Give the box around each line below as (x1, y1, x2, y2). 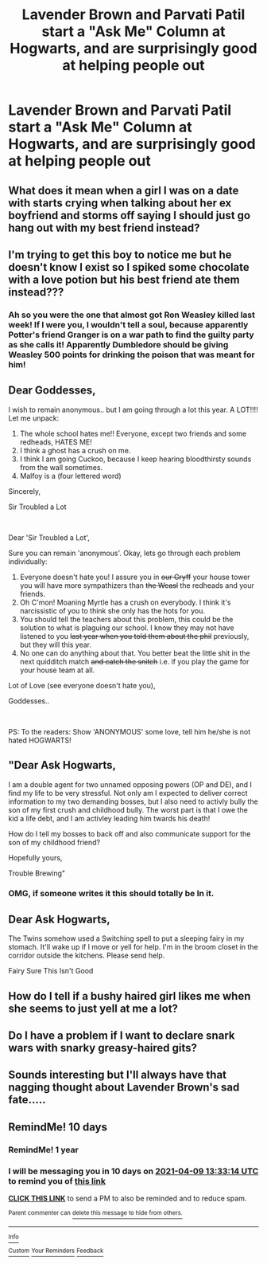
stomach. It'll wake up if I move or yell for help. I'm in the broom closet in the (8, 942, 258, 952)
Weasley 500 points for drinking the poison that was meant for (8, 349, 256, 360)
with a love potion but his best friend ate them (8, 272, 240, 286)
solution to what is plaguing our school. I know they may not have (19, 623, 234, 632)
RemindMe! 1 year (8, 1144, 79, 1155)
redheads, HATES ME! (19, 437, 93, 447)
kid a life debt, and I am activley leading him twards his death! (8, 813, 211, 823)
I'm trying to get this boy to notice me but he (8, 248, 232, 261)
